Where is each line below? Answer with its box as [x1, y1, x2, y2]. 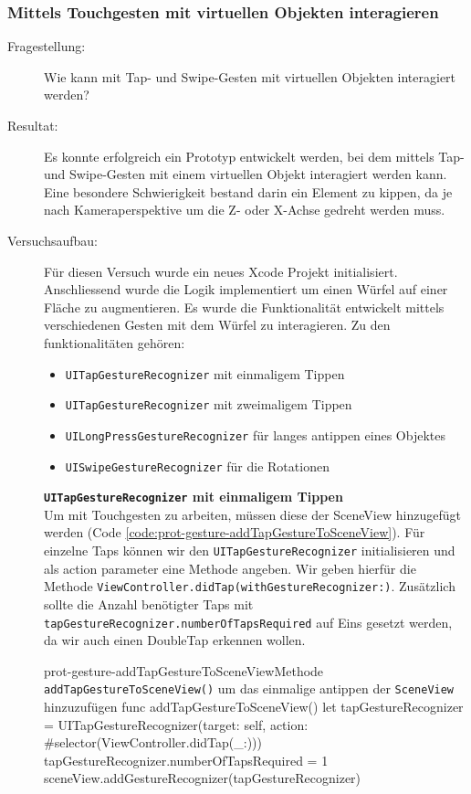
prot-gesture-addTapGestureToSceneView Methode [44, 661, 324, 680]
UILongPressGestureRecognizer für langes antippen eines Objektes [65, 425, 445, 444]
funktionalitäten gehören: [44, 333, 185, 352]
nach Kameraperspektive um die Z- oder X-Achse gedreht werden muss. [44, 200, 445, 219]
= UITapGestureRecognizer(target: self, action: [44, 715, 309, 734]
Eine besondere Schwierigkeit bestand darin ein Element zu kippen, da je [44, 182, 453, 201]
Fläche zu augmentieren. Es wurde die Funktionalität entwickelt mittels [44, 297, 445, 316]
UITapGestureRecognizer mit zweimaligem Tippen [65, 395, 352, 414]
